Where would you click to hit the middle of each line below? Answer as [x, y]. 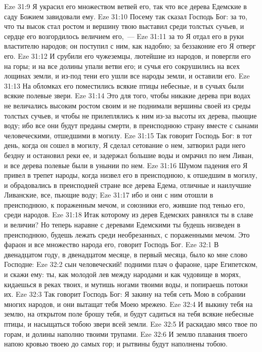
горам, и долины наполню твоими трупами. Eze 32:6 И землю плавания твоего [126, 334]
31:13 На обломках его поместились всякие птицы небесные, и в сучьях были [124, 85]
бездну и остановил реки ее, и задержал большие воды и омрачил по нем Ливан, [129, 155]
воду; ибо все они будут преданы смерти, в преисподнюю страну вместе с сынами [131, 125]
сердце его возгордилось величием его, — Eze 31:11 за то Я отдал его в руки [124, 36]
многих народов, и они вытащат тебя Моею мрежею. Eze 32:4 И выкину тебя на [128, 304]
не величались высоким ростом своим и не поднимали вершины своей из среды [127, 105]
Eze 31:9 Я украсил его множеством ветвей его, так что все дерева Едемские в [125, 6]
